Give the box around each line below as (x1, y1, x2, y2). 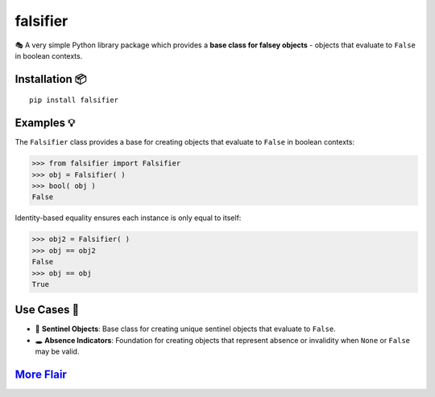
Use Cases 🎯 (14, 303, 80, 317)
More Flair (14, 368, 68, 382)
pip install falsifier (29, 96, 119, 104)
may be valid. (35, 346, 80, 357)
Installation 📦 (14, 72, 87, 86)
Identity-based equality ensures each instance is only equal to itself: (14, 213, 242, 223)
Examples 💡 (14, 117, 76, 130)
